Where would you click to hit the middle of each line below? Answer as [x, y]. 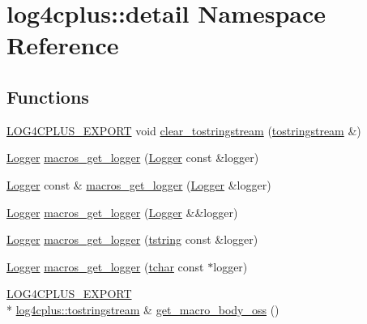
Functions [48, 96]
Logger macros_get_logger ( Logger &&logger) [122, 212]
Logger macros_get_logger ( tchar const [105, 266]
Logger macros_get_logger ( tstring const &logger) [132, 239]
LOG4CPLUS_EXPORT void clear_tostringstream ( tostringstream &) [184, 130]
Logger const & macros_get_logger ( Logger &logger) [139, 184]
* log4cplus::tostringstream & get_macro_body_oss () [143, 309]
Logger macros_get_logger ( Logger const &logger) [133, 158]
